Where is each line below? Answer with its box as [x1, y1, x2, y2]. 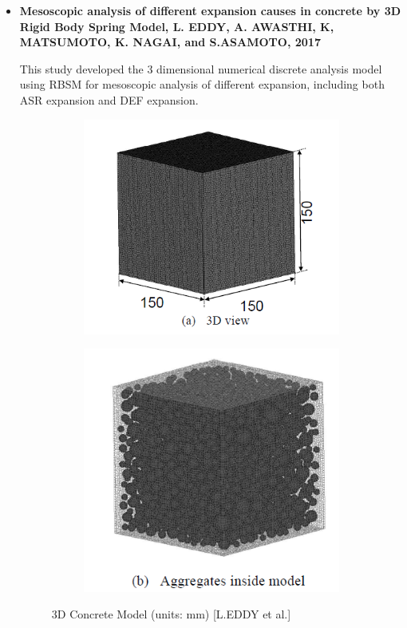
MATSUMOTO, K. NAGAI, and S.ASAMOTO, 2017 [19, 34, 321, 50]
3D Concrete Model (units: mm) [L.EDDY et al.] [51, 606, 291, 622]
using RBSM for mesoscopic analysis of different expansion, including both [19, 76, 385, 93]
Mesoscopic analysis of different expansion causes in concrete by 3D [19, 2, 401, 18]
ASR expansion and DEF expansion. [19, 91, 199, 108]
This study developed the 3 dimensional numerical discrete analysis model [19, 60, 382, 77]
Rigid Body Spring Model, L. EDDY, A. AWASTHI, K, [19, 18, 334, 34]
